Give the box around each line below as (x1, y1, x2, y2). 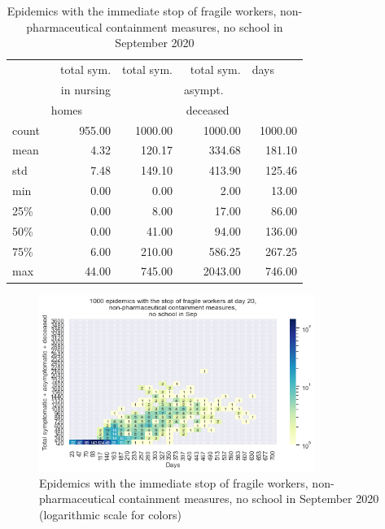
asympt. (183, 80, 224, 98)
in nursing (60, 80, 112, 98)
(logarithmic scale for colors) (39, 505, 182, 522)
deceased (186, 101, 230, 118)
